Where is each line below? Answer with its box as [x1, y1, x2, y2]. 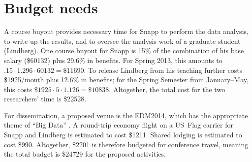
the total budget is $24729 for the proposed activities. [4, 149, 166, 159]
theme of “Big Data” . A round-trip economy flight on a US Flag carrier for [4, 120, 233, 130]
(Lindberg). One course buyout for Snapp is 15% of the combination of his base [4, 45, 244, 56]
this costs [4, 84, 32, 94]
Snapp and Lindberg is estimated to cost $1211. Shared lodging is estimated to [4, 130, 242, 140]
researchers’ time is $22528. [4, 94, 87, 104]
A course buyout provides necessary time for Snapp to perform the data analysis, [4, 26, 249, 36]
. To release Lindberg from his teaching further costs [84, 65, 243, 75]
